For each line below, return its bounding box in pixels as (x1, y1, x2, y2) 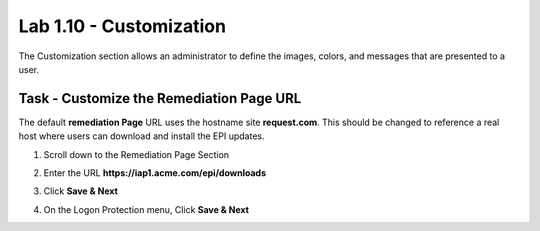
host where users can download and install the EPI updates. (18, 130, 265, 142)
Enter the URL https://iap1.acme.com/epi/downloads (43, 167, 267, 179)
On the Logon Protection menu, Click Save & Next (43, 203, 250, 215)
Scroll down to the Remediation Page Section (43, 148, 230, 160)
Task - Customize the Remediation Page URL (18, 90, 302, 107)
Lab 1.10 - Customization (18, 15, 227, 37)
